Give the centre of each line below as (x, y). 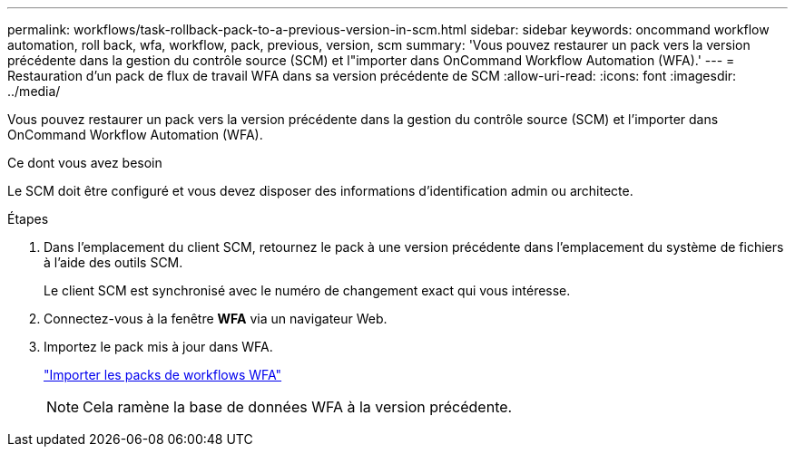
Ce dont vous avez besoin (85, 163)
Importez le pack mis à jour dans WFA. (158, 347)
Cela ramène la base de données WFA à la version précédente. (298, 407)
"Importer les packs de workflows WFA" (163, 375)
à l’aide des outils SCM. (113, 262)
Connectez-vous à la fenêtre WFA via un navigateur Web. (216, 319)
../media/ (34, 91)
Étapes (28, 219)
